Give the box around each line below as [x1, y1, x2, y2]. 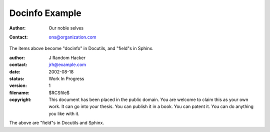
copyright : [9, 96, 32, 102]
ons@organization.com [48, 34, 97, 40]
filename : [9, 89, 30, 95]
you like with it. [48, 110, 80, 116]
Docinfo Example [9, 7, 82, 18]
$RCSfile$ [48, 89, 70, 95]
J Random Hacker [48, 54, 86, 60]
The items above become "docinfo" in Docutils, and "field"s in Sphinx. [9, 45, 153, 51]
